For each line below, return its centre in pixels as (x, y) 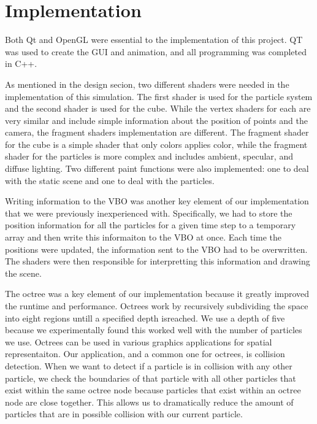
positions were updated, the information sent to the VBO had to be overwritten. (156, 249)
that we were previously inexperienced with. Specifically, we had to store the (149, 213)
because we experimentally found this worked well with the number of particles (154, 330)
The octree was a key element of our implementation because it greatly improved (157, 294)
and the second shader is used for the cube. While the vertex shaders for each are (158, 108)
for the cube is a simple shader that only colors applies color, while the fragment (156, 144)
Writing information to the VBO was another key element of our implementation (157, 201)
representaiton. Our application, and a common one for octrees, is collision (145, 354)
